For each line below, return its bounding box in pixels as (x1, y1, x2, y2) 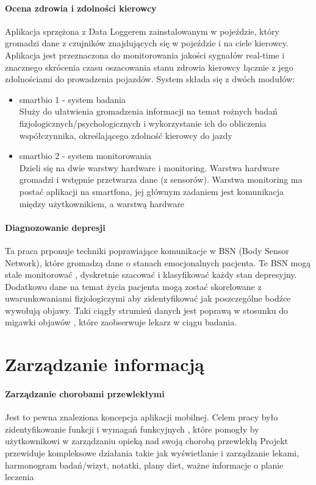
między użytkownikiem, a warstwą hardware (19, 197, 184, 210)
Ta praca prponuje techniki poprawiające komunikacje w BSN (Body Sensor (5, 244, 289, 257)
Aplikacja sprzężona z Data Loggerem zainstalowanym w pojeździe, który (5, 24, 279, 37)
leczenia (5, 470, 34, 483)
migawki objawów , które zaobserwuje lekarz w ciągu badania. (5, 316, 237, 328)
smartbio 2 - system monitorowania (19, 149, 151, 162)
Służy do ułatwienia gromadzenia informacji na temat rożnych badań (19, 105, 278, 118)
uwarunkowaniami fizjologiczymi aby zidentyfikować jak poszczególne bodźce (5, 292, 291, 305)
